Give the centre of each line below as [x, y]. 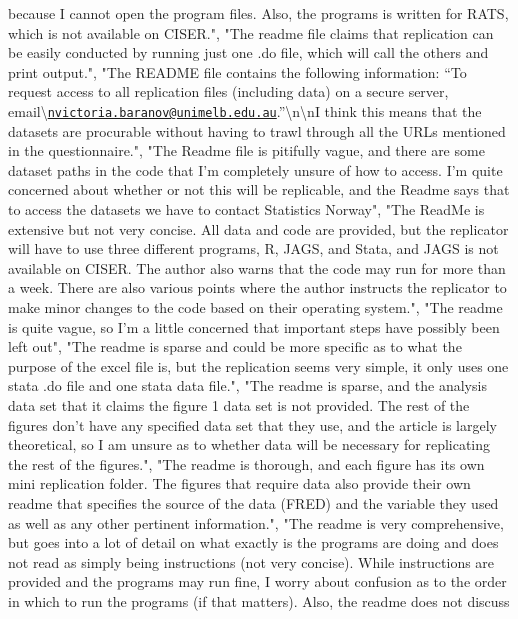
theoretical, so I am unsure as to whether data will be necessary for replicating [249, 444]
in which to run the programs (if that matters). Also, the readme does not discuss [259, 600]
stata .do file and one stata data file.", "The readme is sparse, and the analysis [247, 385]
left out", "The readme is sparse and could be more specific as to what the [235, 346]
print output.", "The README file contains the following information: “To [237, 71]
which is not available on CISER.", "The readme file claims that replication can [251, 32]
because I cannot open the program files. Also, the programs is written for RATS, [258, 13]
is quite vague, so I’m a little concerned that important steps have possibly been [254, 326]
